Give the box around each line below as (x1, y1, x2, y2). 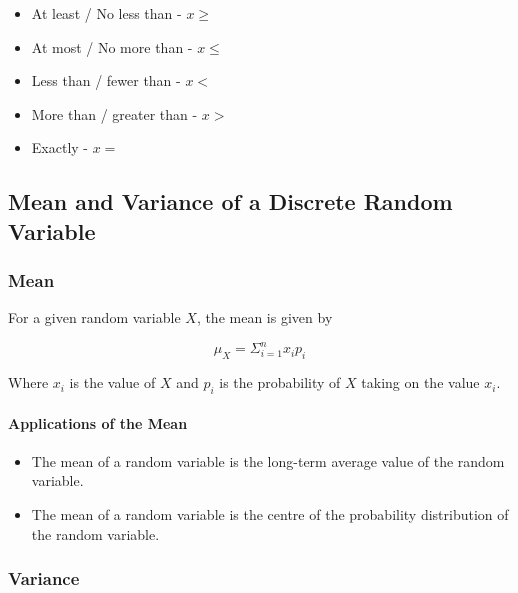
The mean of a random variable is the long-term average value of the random (31, 450, 505, 471)
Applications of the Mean (8, 412, 188, 433)
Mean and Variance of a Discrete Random (8, 186, 453, 217)
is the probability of (219, 372, 341, 393)
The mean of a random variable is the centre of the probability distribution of (31, 504, 509, 525)
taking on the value (361, 372, 480, 393)
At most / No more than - (31, 36, 193, 57)
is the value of (69, 372, 156, 393)
